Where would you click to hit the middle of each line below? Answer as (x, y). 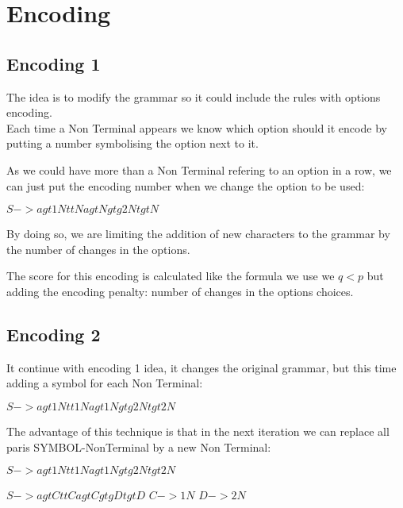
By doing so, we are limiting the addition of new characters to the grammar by (198, 234)
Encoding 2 (54, 334)
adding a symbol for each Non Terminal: (105, 383)
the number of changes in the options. (98, 249)
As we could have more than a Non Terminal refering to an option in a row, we (199, 169)
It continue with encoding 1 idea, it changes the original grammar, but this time (201, 367)
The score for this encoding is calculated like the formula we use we (171, 276)
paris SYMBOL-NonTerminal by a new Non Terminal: (139, 446)
